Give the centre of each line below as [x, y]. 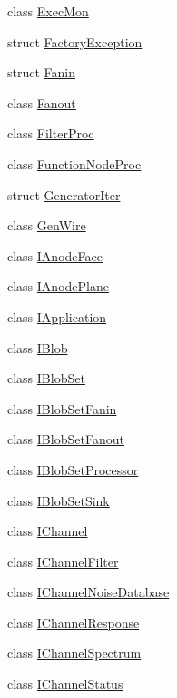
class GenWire [47, 225]
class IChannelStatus [65, 684]
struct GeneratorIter [64, 194]
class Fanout [42, 102]
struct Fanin [42, 72]
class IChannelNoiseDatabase [88, 592]
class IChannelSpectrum [74, 653]
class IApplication [57, 316]
